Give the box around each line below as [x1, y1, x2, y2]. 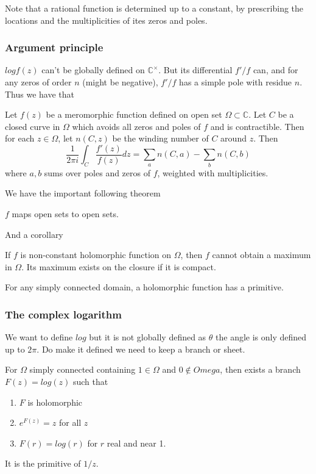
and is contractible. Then [210, 120, 304, 132]
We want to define [5, 331, 73, 343]
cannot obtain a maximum [212, 248, 311, 261]
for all [58, 416, 82, 429]
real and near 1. [107, 436, 166, 449]
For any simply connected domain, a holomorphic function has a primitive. [5, 281, 284, 293]
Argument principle [5, 40, 104, 55]
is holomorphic [27, 395, 83, 408]
